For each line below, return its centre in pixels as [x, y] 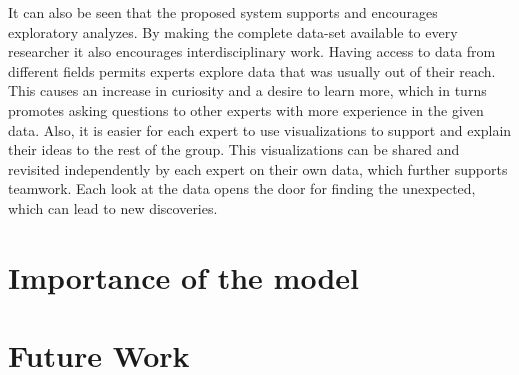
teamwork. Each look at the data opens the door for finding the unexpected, [242, 188]
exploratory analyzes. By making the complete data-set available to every [233, 31]
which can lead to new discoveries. [113, 207]
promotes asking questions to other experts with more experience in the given [246, 109]
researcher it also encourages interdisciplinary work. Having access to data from [252, 51]
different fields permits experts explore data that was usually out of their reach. [252, 70]
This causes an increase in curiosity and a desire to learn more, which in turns [247, 90]
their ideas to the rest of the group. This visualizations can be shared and [234, 149]
